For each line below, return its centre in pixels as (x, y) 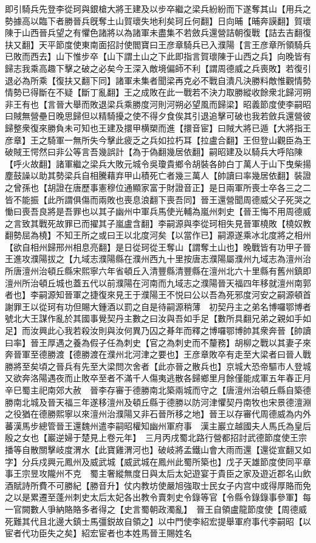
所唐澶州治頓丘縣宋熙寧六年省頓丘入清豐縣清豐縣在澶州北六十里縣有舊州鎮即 (158, 271)
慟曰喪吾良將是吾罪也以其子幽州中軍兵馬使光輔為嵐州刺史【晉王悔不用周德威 (158, 211)
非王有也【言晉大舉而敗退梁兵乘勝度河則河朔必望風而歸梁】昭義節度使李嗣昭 (158, 104)
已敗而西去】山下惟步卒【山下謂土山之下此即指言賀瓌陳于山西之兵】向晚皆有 (158, 56)
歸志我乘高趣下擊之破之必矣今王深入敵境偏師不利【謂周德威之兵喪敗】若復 (154, 68)
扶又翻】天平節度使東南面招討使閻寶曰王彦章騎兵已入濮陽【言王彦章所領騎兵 (158, 44)
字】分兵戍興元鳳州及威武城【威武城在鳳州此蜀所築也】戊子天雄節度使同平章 (158, 461)
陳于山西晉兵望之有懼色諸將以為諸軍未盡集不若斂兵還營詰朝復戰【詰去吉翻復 (158, 33)
